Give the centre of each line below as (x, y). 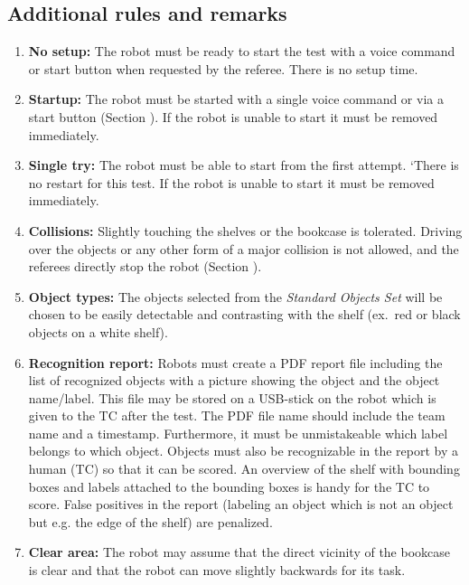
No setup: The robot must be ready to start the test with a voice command (242, 51)
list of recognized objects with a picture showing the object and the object (234, 380)
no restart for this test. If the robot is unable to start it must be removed (231, 182)
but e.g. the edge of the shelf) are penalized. (150, 521)
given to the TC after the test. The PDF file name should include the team (237, 415)
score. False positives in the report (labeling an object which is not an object (241, 504)
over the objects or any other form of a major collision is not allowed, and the (244, 248)
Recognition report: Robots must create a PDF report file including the (235, 362)
